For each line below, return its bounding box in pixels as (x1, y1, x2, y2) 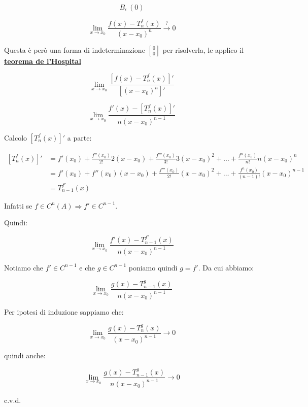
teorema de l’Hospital (4, 55, 81, 66)
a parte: (67, 132, 92, 143)
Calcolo (4, 132, 27, 143)
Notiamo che (4, 262, 43, 273)
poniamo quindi (128, 262, 178, 273)
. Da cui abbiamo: (198, 262, 254, 273)
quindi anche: (4, 350, 46, 361)
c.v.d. (4, 394, 21, 405)
